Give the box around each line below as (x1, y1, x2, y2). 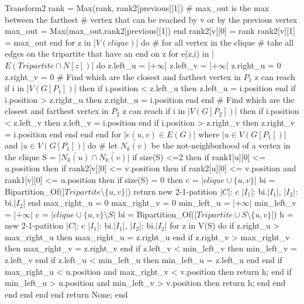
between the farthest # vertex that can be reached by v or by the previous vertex (5, 13, 298, 25)
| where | (193, 127, 224, 140)
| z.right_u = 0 (226, 58, 281, 71)
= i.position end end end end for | (5, 127, 126, 140)
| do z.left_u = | (91, 58, 150, 71)
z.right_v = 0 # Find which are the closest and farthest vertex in (5, 70, 241, 82)
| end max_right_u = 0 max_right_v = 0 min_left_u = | (23, 196, 235, 209)
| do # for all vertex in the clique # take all (136, 36, 294, 48)
